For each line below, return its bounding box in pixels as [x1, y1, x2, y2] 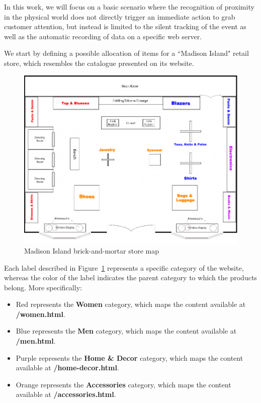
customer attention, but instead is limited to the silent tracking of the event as [4, 21, 246, 32]
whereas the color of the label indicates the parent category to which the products [4, 272, 257, 283]
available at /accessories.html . [16, 389, 116, 399]
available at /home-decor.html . [16, 362, 119, 373]
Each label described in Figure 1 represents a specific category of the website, [4, 262, 244, 273]
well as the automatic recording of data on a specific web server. [4, 31, 202, 41]
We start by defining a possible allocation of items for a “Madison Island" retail [4, 48, 249, 58]
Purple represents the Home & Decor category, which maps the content [16, 352, 243, 363]
